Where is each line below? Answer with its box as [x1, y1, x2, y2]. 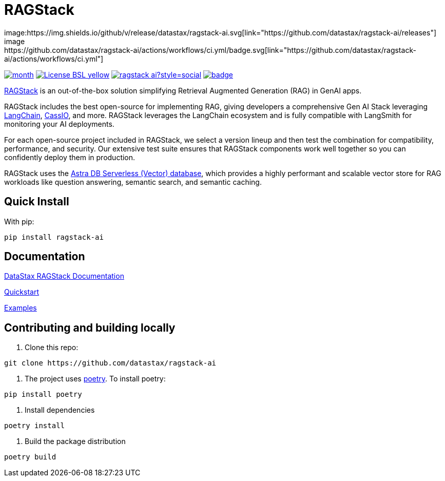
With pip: [4, 217, 34, 226]
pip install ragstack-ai [4, 233, 104, 241]
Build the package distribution [25, 437, 126, 446]
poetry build [4, 453, 56, 461]
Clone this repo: [25, 343, 79, 352]
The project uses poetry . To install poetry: [25, 374, 166, 383]
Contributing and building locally [4, 321, 176, 334]
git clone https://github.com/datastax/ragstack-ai [4, 359, 217, 368]
